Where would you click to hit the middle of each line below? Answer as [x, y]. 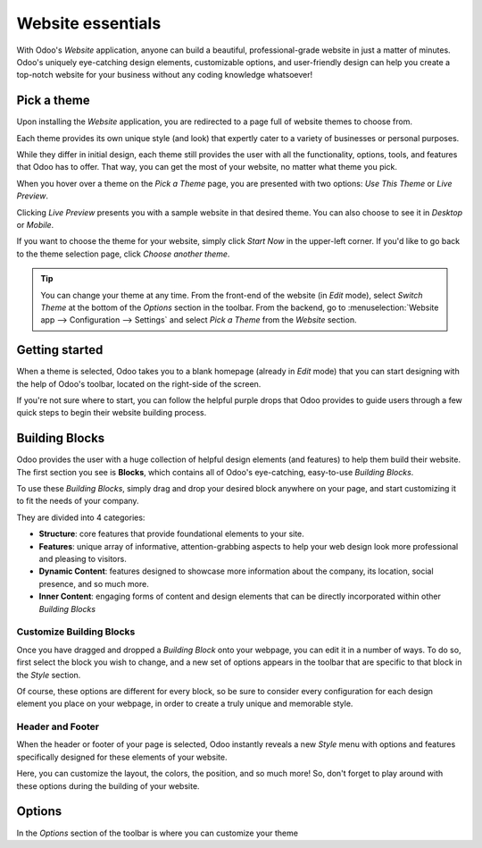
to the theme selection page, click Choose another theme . [123, 254]
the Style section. [49, 675]
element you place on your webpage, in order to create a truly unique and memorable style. [185, 704]
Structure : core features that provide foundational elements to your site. [172, 534]
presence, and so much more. [94, 584]
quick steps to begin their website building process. [112, 413]
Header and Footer [58, 726]
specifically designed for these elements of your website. [122, 757]
